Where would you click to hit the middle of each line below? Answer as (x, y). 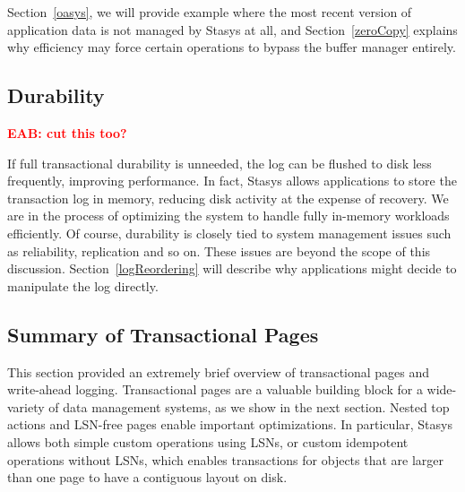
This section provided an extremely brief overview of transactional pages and (219, 371)
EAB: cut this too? (67, 132)
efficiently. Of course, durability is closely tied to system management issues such (229, 233)
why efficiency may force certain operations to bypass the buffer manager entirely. (232, 47)
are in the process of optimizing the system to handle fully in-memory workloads (228, 216)
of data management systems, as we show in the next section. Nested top (249, 406)
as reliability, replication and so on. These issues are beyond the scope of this (219, 250)
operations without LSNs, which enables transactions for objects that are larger (226, 459)
